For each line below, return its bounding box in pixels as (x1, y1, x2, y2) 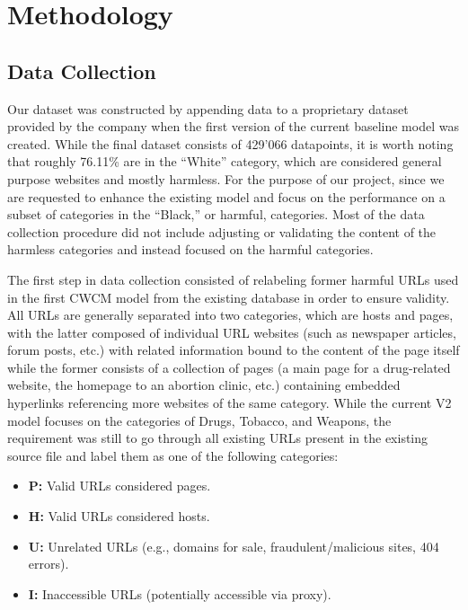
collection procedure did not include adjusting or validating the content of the (7, 222, 437, 241)
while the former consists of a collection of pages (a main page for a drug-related (7, 358, 451, 376)
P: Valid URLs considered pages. (28, 476, 211, 495)
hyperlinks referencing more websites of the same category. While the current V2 (7, 393, 452, 412)
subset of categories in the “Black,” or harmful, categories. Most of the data (7, 205, 425, 224)
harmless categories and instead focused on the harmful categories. (7, 240, 374, 259)
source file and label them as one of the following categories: (7, 446, 339, 464)
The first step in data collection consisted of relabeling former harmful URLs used (7, 270, 459, 288)
